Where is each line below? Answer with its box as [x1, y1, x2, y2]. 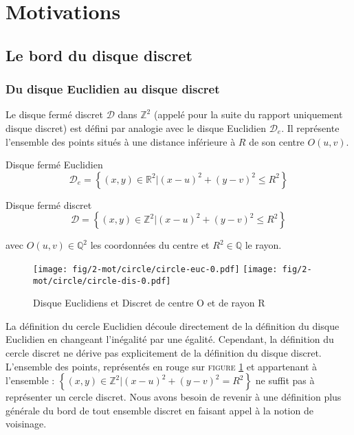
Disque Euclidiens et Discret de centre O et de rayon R [33, 295, 265, 310]
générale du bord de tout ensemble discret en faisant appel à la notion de [5, 403, 313, 417]
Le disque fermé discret [5, 107, 103, 122]
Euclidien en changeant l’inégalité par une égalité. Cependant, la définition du [5, 332, 334, 346]
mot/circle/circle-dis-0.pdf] [33, 276, 171, 286]
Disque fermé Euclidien [5, 157, 103, 172]
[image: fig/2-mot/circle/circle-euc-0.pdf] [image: [33, 264, 278, 274]
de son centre [249, 134, 305, 148]
